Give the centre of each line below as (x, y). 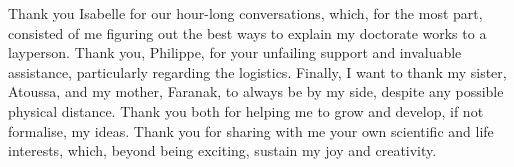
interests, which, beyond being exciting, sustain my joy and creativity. (222, 150)
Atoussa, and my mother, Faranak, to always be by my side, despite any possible (256, 91)
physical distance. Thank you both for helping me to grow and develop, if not (246, 110)
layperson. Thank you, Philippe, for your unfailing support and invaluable (235, 52)
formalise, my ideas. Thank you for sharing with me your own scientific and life (251, 130)
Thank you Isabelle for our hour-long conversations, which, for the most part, (245, 13)
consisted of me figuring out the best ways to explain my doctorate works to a (247, 32)
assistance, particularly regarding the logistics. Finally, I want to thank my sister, (257, 71)
